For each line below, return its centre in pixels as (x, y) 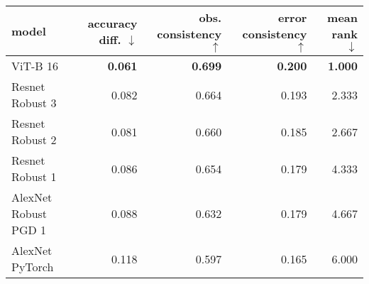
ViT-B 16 (35, 66)
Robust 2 (34, 140)
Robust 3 (34, 103)
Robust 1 (34, 176)
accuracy (112, 23)
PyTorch (33, 267)
